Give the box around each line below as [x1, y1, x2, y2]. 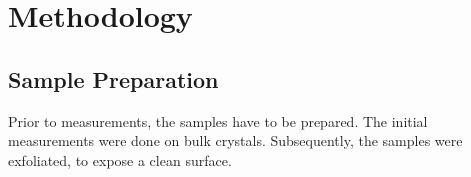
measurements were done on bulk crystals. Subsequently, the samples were [8, 130, 463, 151]
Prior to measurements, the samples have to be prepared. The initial [8, 110, 428, 131]
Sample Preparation [8, 63, 219, 94]
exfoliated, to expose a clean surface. [8, 149, 232, 170]
